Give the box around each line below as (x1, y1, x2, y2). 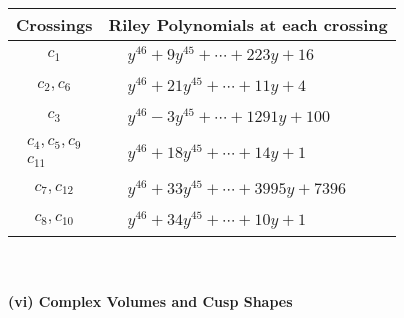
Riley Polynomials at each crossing (108, 13, 388, 36)
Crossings (16, 13, 93, 36)
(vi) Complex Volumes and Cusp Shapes (8, 291, 293, 312)
